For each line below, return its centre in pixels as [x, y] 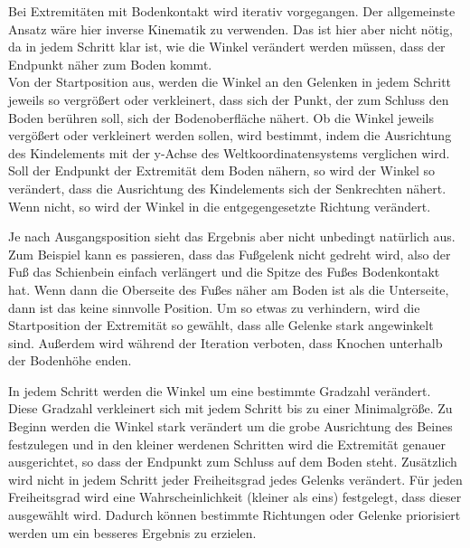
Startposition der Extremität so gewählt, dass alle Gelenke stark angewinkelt [221, 325]
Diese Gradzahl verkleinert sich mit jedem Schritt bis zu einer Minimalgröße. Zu [230, 408]
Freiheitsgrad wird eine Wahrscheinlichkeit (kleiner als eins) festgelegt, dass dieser [235, 497]
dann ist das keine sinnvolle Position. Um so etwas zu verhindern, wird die [214, 307]
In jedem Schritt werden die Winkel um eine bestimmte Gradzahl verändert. [220, 390]
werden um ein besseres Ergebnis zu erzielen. [132, 532]
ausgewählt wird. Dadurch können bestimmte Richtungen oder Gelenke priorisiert [235, 515]
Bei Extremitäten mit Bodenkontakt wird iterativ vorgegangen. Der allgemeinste [232, 11]
